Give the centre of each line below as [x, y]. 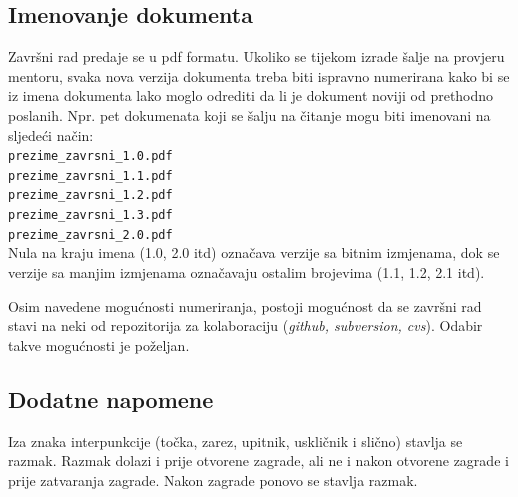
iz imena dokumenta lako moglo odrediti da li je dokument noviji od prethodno [251, 95]
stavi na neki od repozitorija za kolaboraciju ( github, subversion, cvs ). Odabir [245, 325]
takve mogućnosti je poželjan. [99, 344]
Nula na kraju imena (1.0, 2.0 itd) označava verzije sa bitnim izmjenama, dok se [254, 252]
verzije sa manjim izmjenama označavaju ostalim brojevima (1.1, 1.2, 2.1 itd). [246, 272]
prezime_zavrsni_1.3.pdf [90, 215]
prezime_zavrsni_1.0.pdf [90, 156]
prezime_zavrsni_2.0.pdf [90, 234]
